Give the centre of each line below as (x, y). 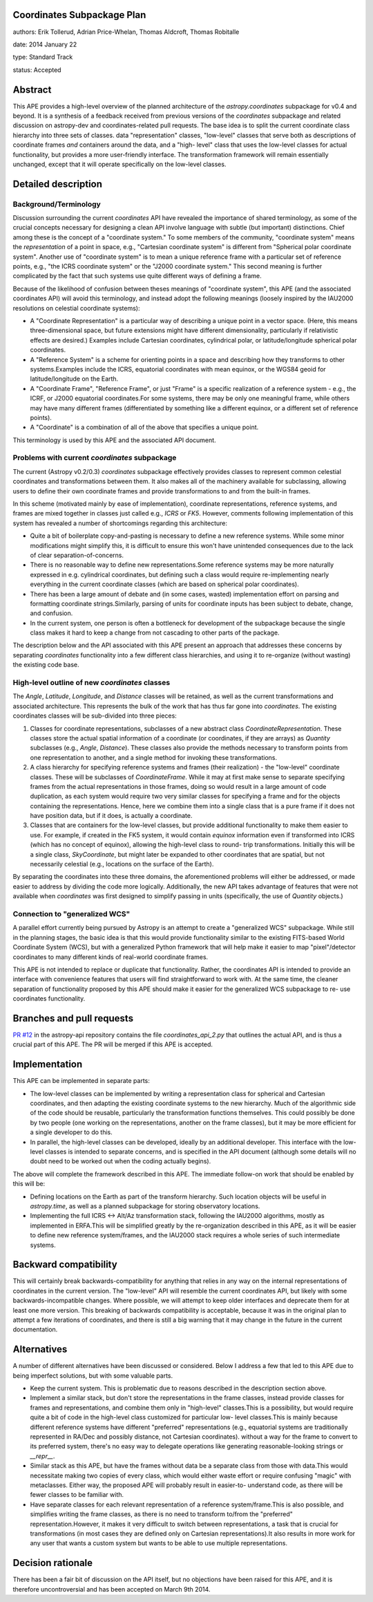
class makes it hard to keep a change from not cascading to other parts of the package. (155, 632)
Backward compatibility (65, 1265)
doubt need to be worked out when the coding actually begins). (121, 1161)
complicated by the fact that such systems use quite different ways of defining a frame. (137, 276)
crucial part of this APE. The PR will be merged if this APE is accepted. (113, 1044)
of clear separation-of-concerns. (77, 555)
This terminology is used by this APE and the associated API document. (115, 440)
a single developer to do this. (71, 1132)
